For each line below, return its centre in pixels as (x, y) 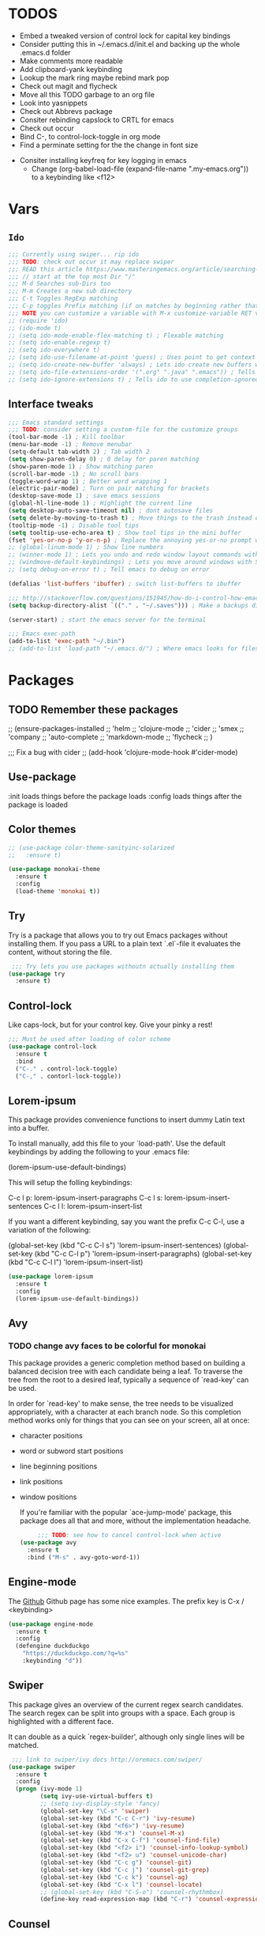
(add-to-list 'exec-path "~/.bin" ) (67, 642)
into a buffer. (29, 1128)
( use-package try (37, 974)
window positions (48, 1497)
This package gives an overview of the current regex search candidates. (126, 1704)
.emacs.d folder (45, 52)
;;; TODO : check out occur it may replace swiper (91, 262)
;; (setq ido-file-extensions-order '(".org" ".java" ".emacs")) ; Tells (132, 372)
